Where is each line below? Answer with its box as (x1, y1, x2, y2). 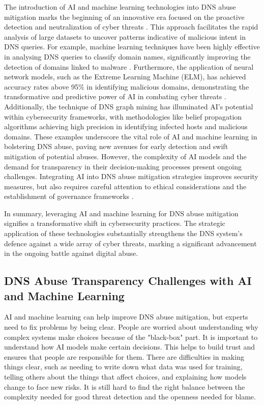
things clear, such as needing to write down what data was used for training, (4, 361, 243, 372)
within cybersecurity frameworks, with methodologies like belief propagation (4, 111, 242, 122)
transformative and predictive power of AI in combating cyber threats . (4, 91, 226, 102)
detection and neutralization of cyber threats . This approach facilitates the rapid (4, 21, 258, 32)
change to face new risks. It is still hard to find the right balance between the (4, 381, 245, 392)
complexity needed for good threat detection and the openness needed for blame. (4, 391, 256, 402)
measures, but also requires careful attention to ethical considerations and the (4, 181, 247, 191)
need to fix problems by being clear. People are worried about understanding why (4, 322, 258, 332)
